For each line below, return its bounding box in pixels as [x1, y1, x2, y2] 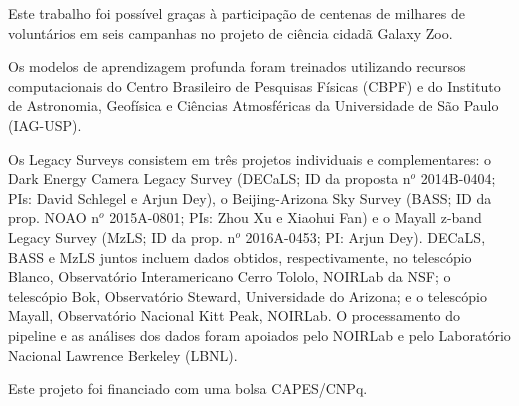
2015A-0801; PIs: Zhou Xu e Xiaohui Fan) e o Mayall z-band [109, 207, 482, 228]
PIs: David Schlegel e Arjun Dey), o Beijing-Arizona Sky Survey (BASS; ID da [8, 187, 492, 208]
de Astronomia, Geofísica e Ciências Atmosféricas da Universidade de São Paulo [8, 95, 499, 116]
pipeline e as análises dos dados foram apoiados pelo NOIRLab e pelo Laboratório [8, 324, 511, 345]
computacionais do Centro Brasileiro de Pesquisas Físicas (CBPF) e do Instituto [8, 75, 501, 96]
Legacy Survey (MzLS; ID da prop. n [8, 226, 236, 247]
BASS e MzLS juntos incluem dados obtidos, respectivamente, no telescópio [8, 246, 472, 267]
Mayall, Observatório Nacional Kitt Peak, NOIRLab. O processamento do [8, 305, 461, 326]
